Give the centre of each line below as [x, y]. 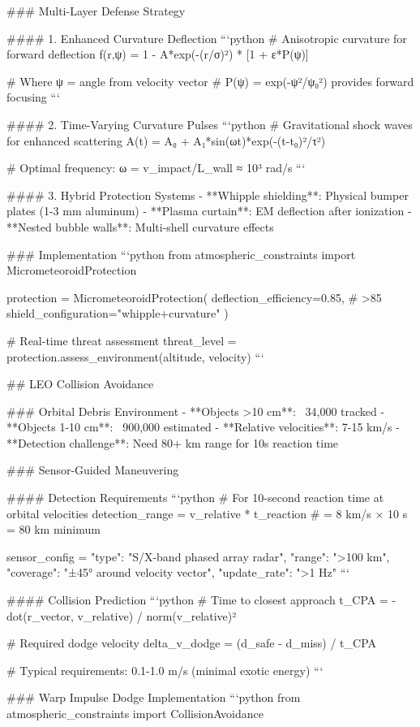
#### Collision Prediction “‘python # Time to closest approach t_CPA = [197, 600]
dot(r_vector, [40, 615]
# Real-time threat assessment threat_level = [122, 340]
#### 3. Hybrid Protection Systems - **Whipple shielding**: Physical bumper [208, 195]
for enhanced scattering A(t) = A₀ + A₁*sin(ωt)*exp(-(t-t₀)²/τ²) [166, 140]
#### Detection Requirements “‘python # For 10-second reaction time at [195, 498]
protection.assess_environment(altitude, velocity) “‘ [135, 356]
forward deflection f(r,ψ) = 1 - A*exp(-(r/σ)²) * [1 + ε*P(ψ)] [158, 54]
